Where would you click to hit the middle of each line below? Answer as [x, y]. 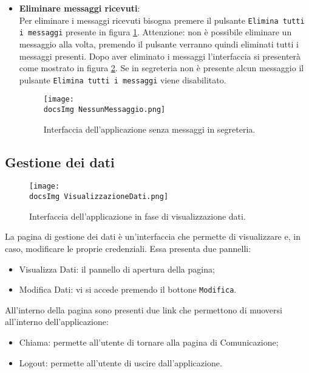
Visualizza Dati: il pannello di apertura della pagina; [117, 269]
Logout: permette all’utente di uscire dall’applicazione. [121, 362]
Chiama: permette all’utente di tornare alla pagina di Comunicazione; [149, 342]
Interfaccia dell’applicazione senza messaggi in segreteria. [149, 129]
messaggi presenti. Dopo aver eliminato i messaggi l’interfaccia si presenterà [160, 56]
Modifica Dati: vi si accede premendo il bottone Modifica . [128, 289]
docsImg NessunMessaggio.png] [104, 110]
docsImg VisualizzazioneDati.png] [99, 197]
